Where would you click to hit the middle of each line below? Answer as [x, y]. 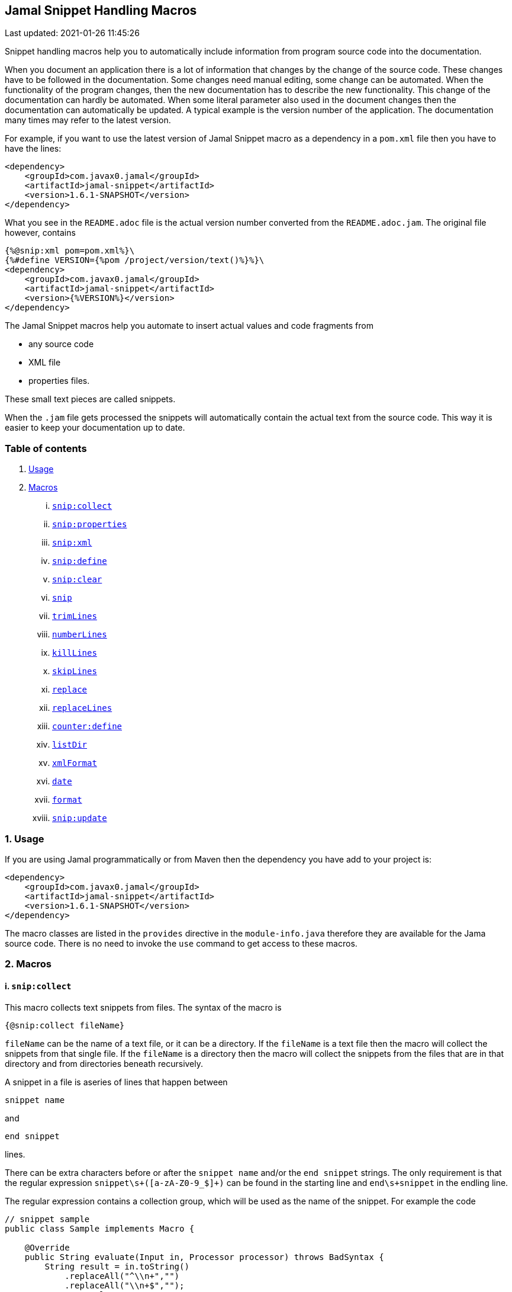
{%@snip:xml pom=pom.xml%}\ [70, 251]
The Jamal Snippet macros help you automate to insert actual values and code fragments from [189, 326]
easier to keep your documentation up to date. [95, 428]
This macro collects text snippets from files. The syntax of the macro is [143, 1007]
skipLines [75, 671]
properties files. [59, 381]
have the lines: [33, 149]
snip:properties [90, 525]
